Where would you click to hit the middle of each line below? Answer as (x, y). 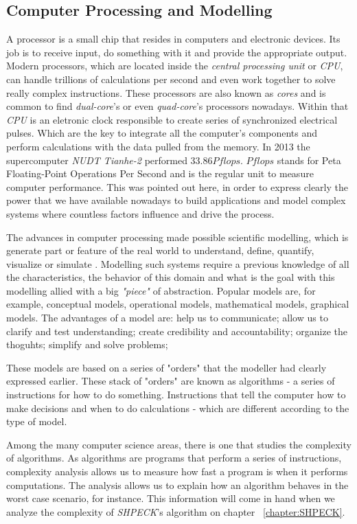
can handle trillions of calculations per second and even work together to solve (171, 79)
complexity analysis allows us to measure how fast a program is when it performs (177, 471)
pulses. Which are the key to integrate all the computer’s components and (162, 133)
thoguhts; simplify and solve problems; (87, 344)
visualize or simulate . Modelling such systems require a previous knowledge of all (178, 263)
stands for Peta (309, 160)
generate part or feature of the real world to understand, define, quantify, (160, 250)
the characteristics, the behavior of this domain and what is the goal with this (171, 277)
